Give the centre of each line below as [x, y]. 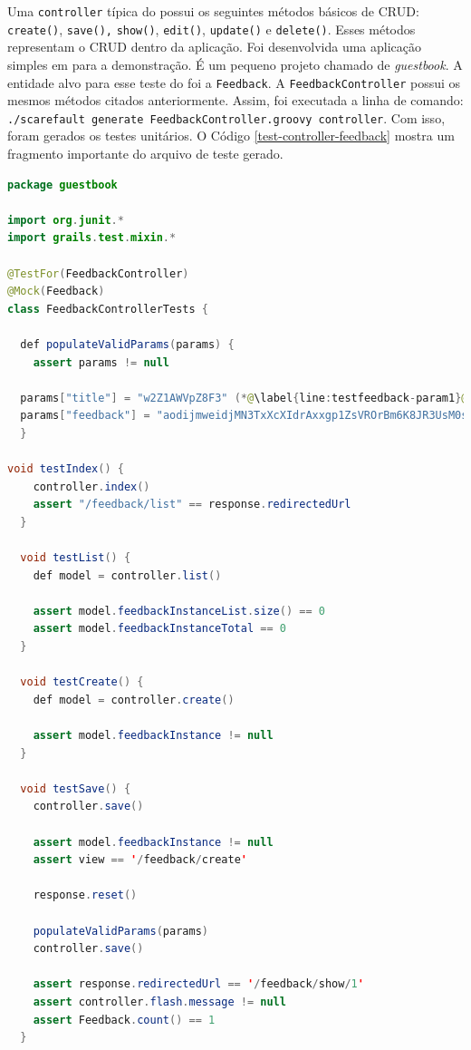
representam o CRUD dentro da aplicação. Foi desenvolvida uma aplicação [215, 47]
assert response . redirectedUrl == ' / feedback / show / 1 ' [198, 984]
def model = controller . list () [127, 575]
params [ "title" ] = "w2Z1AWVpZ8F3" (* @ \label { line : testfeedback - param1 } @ [244, 398]
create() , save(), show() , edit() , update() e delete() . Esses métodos [211, 29]
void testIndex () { [66, 469]
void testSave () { [76, 788]
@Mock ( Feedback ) [56, 292]
